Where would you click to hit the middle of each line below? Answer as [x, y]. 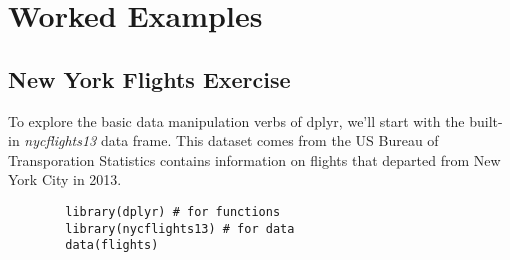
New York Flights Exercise [149, 78]
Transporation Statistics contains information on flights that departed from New [254, 159]
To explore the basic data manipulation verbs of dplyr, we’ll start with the [236, 120]
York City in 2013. [65, 179]
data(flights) [112, 245]
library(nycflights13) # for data [180, 228]
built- [486, 120]
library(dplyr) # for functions [173, 211]
